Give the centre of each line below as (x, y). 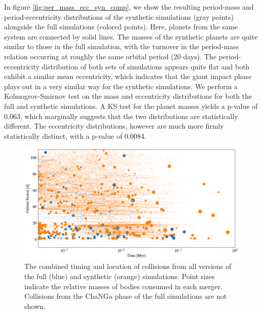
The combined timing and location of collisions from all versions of (128, 266)
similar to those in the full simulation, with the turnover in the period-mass (121, 46)
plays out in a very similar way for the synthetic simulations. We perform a (121, 86)
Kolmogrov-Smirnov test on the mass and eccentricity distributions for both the (128, 96)
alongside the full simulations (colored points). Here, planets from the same (121, 27)
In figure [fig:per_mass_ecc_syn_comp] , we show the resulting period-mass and (129, 7)
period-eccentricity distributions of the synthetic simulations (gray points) (119, 16)
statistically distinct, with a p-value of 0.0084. (75, 135)
